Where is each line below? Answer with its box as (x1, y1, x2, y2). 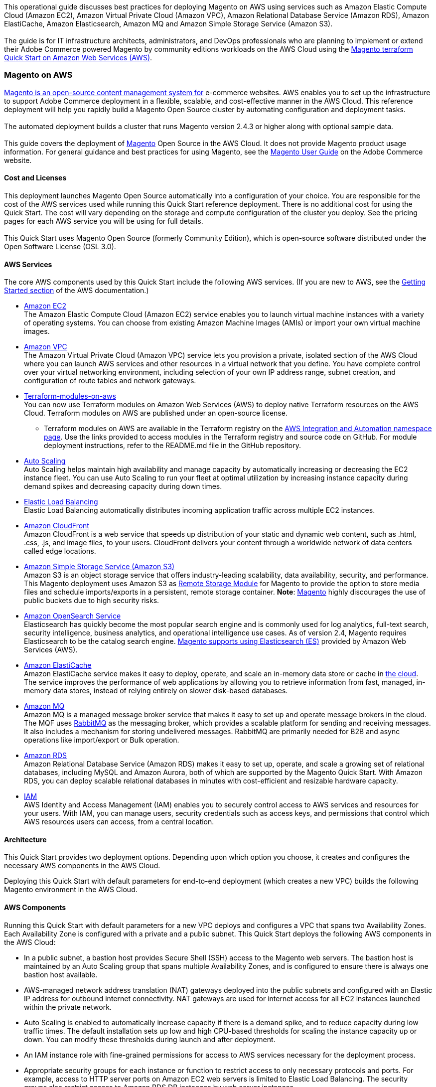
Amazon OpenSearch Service (24, 612, 121, 621)
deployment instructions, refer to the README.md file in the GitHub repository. (44, 441, 301, 450)
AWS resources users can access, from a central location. (24, 817, 214, 826)
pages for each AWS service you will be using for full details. (4, 216, 203, 225)
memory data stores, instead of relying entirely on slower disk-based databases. (24, 686, 288, 695)
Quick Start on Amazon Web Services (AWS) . (4, 53, 152, 62)
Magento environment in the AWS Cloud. (4, 885, 138, 894)
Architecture (4, 835, 47, 844)
